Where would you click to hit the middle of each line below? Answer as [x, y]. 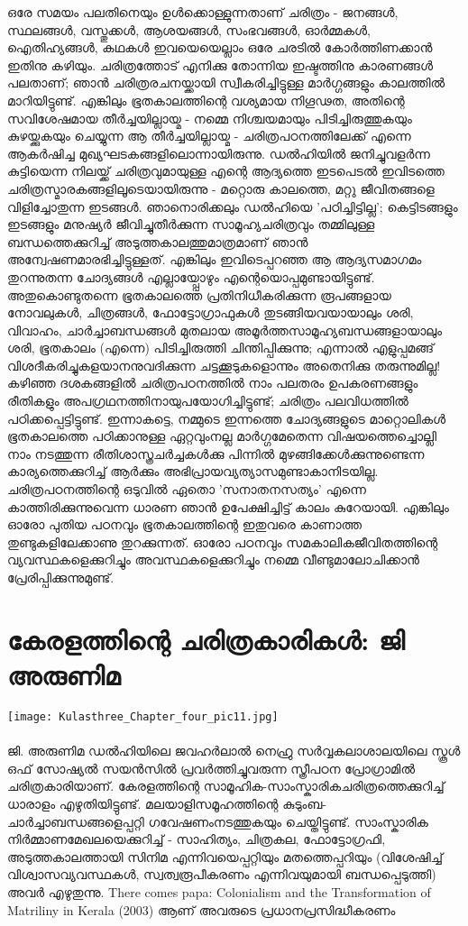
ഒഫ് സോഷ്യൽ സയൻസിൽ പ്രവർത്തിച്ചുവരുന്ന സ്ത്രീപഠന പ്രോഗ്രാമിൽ [211, 768]
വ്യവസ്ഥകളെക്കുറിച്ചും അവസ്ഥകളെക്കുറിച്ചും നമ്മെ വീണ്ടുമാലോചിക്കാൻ [214, 559]
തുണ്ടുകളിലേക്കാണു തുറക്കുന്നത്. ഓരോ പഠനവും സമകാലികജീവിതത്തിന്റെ [223, 541]
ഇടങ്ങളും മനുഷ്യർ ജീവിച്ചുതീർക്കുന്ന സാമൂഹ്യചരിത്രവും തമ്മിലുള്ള [191, 224]
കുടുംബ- [304, 803]
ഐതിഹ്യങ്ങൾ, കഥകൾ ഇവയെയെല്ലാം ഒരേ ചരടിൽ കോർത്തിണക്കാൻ [220, 47]
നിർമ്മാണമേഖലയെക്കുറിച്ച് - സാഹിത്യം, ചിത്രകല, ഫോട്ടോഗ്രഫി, [197, 839]
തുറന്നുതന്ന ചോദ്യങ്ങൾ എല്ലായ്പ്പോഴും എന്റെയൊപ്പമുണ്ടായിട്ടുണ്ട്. [191, 276]
